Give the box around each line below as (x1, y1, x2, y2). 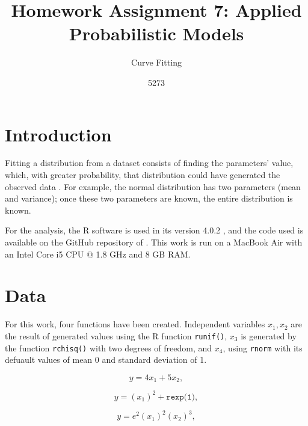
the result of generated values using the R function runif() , (5, 329, 227, 342)
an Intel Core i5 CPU (5, 247, 84, 260)
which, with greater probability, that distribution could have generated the (5, 168, 280, 181)
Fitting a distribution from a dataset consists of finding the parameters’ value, (5, 156, 294, 169)
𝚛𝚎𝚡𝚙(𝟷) (166, 392, 195, 401)
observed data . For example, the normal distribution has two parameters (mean (5, 180, 301, 193)
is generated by (241, 329, 297, 342)
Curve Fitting (131, 56, 182, 69)
